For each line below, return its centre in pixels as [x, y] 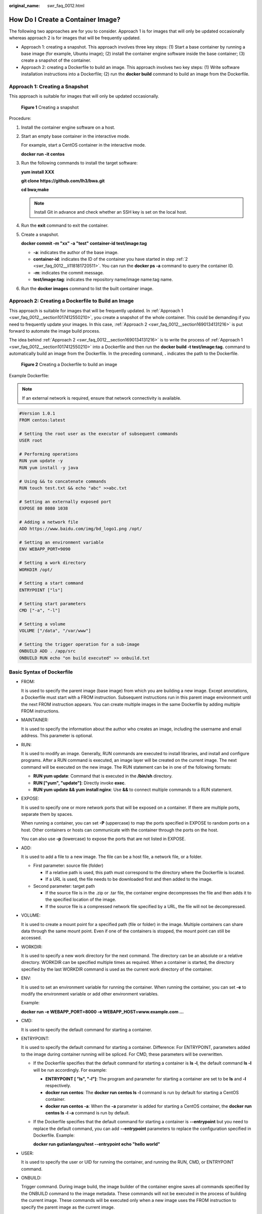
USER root [31, 440]
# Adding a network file [49, 522]
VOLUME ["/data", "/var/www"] [55, 631]
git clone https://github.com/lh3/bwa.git [63, 181]
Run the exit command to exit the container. [65, 225]
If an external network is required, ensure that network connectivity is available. [102, 398]
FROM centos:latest [42, 420]
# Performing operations [49, 454]
